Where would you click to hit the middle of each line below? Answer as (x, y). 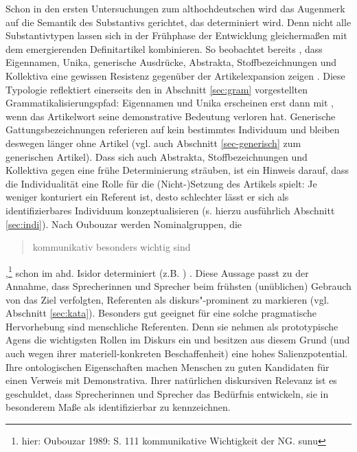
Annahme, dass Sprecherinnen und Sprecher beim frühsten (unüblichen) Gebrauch (178, 285)
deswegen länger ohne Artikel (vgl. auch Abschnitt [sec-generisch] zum (153, 143)
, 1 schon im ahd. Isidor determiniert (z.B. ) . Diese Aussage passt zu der (157, 271)
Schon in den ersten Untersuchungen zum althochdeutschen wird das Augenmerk (175, 8)
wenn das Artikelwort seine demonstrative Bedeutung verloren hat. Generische (171, 116)
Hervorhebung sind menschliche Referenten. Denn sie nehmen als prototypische (172, 326)
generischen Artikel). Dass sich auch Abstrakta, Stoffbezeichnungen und (157, 156)
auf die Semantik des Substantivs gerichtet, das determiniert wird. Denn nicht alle (178, 22)
